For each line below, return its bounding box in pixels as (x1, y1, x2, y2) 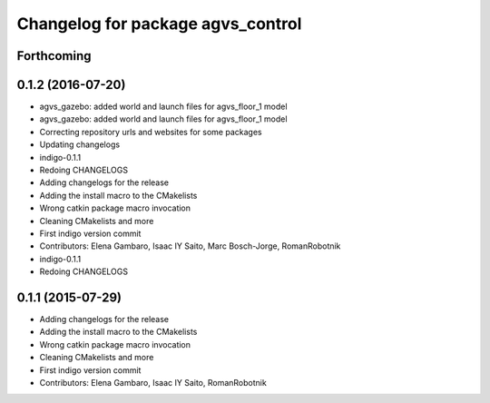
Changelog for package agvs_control (16, 14, 302, 34)
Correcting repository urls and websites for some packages (39, 126, 262, 137)
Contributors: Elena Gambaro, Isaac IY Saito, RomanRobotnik (39, 378, 267, 388)
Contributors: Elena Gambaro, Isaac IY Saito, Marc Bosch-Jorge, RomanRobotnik (39, 241, 341, 251)
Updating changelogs (39, 139, 121, 150)
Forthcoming (16, 48, 92, 64)
